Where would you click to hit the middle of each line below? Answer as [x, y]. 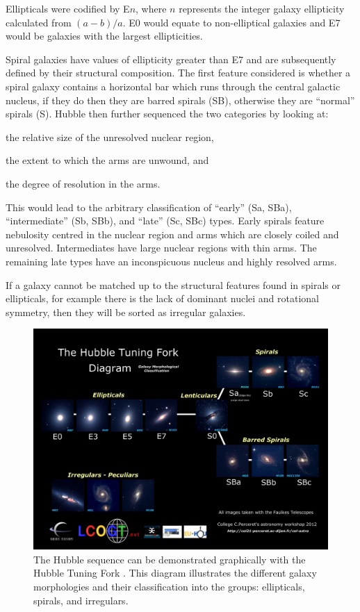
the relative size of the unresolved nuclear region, [110, 137]
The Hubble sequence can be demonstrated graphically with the [170, 559]
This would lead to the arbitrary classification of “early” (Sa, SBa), [149, 207]
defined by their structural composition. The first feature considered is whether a [178, 73]
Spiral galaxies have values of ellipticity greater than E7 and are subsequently [171, 59]
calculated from [39, 22]
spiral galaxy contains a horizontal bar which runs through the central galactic [173, 86]
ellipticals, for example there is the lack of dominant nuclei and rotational [163, 298]
